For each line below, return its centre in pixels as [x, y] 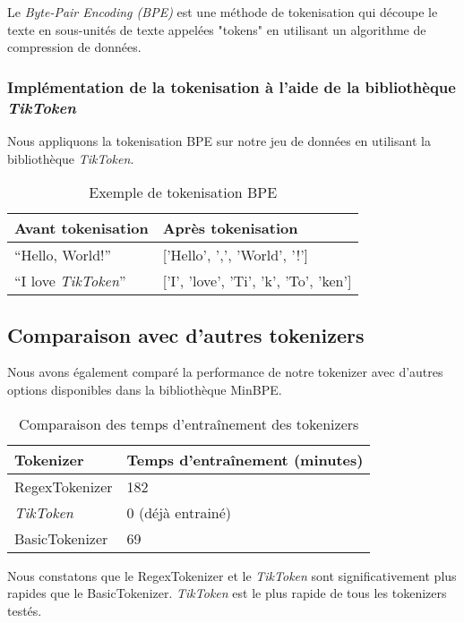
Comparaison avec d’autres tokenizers [186, 334]
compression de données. [74, 47]
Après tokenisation [230, 228]
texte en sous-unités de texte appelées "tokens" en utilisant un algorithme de [217, 29]
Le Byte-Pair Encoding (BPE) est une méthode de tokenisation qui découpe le [223, 12]
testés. [25, 610]
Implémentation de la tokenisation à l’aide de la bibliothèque [232, 86]
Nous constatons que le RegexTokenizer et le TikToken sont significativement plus [232, 575]
